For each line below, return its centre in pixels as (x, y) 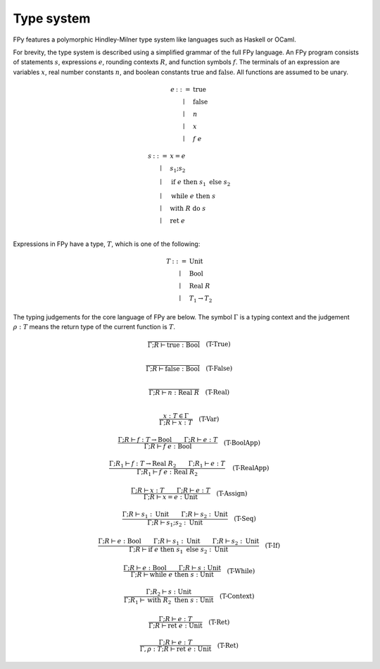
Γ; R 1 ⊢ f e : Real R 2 (167, 472)
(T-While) (241, 571)
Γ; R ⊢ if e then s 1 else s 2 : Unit (179, 550)
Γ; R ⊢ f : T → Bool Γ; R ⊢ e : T (168, 440)
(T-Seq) (245, 519)
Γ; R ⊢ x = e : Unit (171, 497)
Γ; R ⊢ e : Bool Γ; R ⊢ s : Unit (172, 568)
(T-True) (218, 344)
